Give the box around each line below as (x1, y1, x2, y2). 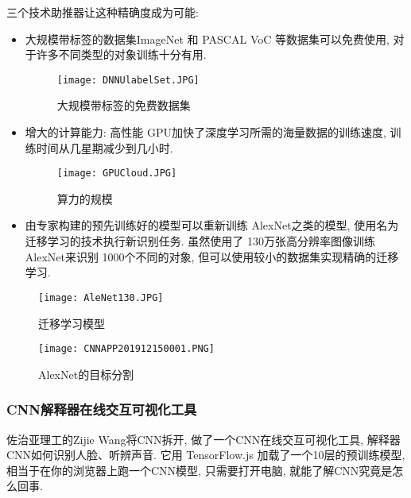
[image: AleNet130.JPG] (38, 291, 164, 303)
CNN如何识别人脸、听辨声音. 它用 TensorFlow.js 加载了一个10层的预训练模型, (6, 446, 405, 463)
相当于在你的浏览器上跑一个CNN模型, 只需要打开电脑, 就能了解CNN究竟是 (6, 461, 393, 478)
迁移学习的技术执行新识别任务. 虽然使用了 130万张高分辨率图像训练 (25, 233, 376, 249)
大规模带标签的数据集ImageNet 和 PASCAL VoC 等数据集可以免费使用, (25, 30, 390, 47)
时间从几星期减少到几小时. (36, 139, 173, 156)
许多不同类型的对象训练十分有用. (36, 46, 207, 63)
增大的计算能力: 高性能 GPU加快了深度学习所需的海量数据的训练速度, (25, 124, 386, 141)
